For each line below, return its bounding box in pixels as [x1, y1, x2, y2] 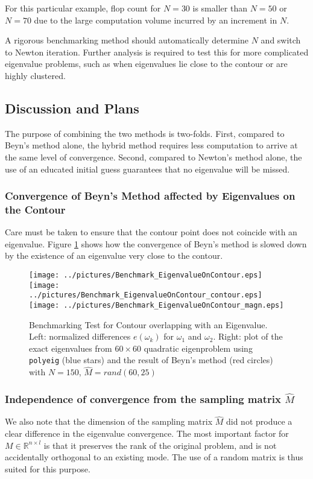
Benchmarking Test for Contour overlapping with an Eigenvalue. [29, 318, 268, 331]
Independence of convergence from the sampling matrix [5, 391, 281, 406]
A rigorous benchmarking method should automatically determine [5, 34, 249, 46]
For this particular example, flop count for [5, 2, 161, 14]
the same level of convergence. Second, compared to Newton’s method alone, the [5, 150, 302, 163]
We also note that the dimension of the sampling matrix [5, 415, 213, 428]
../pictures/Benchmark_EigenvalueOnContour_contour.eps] [29, 291, 262, 300]
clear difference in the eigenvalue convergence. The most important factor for [5, 427, 289, 439]
